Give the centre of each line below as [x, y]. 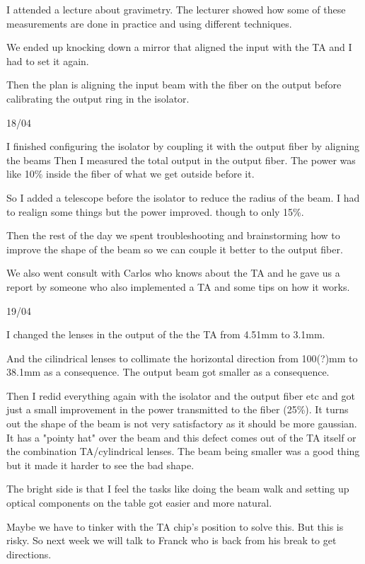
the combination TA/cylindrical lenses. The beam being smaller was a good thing [183, 451]
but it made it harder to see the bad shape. [100, 465]
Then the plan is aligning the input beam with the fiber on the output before [174, 85]
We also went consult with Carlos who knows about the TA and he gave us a [173, 273]
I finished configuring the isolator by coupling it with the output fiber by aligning [183, 146]
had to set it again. [48, 61]
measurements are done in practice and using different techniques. [149, 23]
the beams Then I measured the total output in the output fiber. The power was [181, 160]
